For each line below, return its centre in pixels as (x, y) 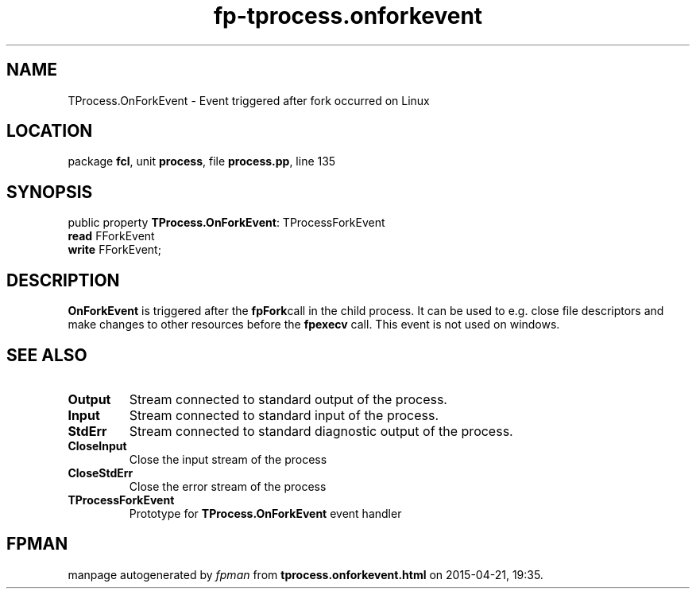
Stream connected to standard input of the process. (284, 415)
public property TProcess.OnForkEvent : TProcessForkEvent (226, 223)
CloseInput (97, 445)
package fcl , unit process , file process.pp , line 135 (202, 161)
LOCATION (50, 131)
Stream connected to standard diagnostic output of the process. (321, 431)
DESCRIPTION (63, 280)
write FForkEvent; (114, 250)
